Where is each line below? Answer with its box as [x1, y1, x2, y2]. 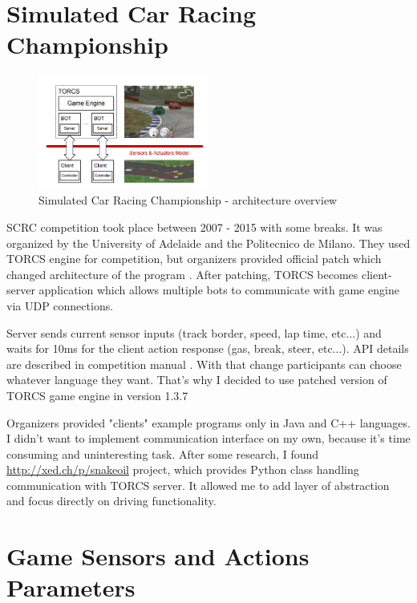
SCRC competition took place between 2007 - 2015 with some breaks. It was [6, 218, 383, 235]
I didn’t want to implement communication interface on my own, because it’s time [6, 430, 411, 447]
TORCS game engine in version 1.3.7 [6, 386, 188, 403]
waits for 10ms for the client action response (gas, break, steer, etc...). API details [6, 340, 409, 357]
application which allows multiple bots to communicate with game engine [38, 281, 399, 298]
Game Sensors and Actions [6, 540, 310, 573]
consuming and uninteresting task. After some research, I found [6, 445, 319, 462]
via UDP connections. [6, 297, 114, 314]
